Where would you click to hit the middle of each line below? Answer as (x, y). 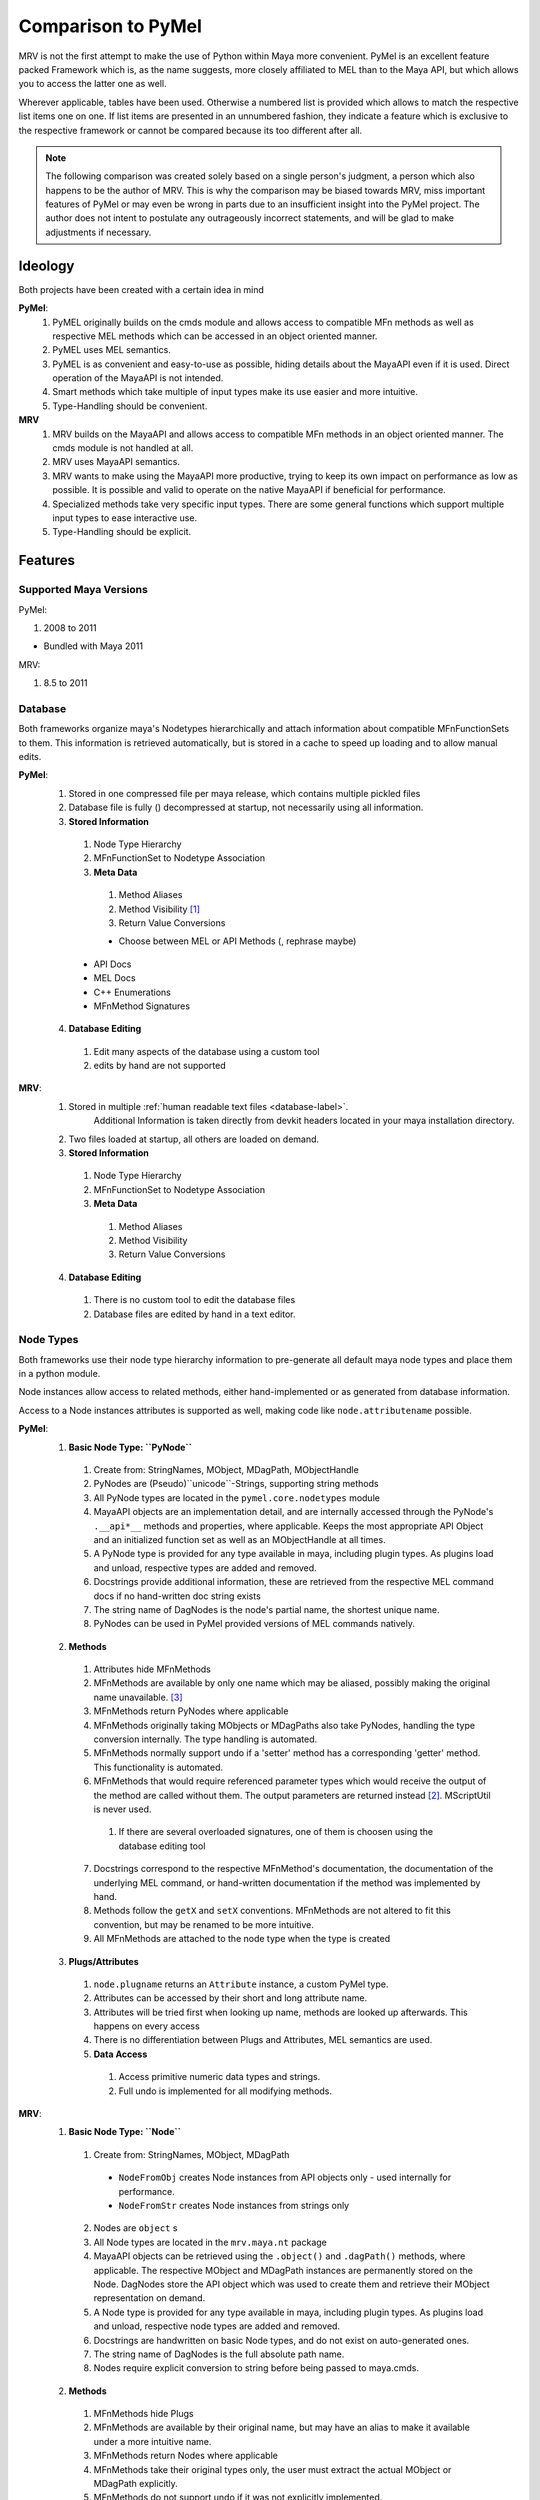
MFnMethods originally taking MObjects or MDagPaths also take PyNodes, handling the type (284, 1725)
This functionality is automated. (158, 1767)
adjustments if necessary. (98, 232)
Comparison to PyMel (110, 26)
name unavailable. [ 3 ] (138, 1697)
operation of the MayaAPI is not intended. (138, 378)
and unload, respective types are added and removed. (205, 1567)
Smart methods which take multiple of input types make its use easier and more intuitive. (235, 392)
